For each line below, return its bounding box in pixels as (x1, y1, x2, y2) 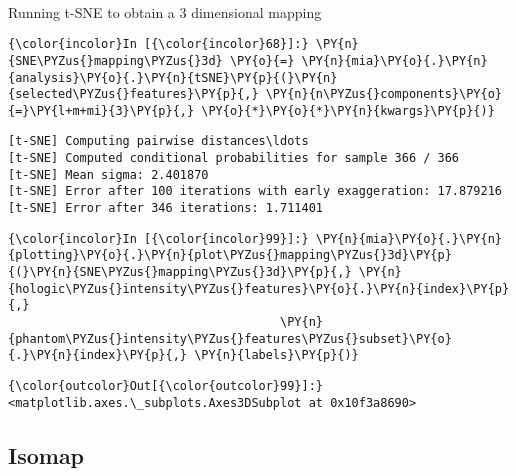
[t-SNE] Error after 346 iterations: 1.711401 (8, 201, 323, 216)
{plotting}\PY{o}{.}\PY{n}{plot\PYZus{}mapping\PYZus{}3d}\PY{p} (8, 248, 452, 263)
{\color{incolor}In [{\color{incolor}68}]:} (8, 37, 309, 52)
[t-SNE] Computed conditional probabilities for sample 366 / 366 (8, 151, 460, 166)
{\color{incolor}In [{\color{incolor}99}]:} (8, 231, 309, 246)
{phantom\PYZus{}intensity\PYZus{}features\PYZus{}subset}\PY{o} (8, 331, 452, 346)
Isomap (8, 439, 85, 470)
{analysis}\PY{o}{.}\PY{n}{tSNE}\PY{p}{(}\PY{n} (8, 70, 338, 85)
